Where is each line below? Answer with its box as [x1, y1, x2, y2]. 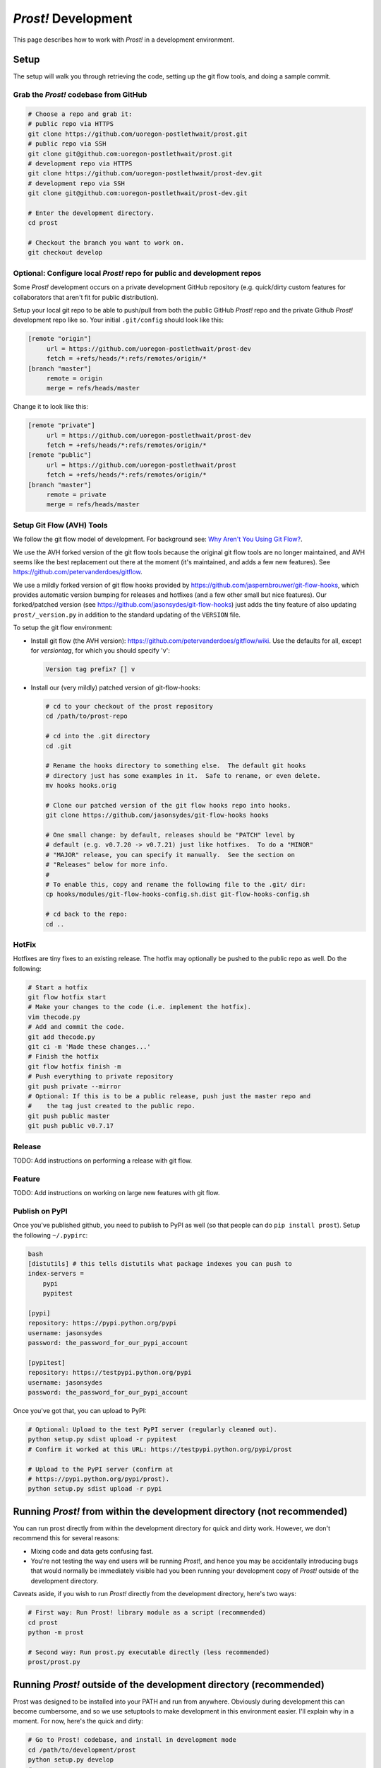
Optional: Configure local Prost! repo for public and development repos [13, 268, 262, 278]
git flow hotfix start [28, 994, 107, 1001]
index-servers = [28, 1269, 85, 1278]
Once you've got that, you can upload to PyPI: [13, 1407, 147, 1415]
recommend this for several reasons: [13, 1534, 120, 1542]
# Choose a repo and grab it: [28, 110, 133, 118]
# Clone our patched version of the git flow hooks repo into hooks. [45, 801, 291, 809]
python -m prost [28, 1628, 85, 1636]
